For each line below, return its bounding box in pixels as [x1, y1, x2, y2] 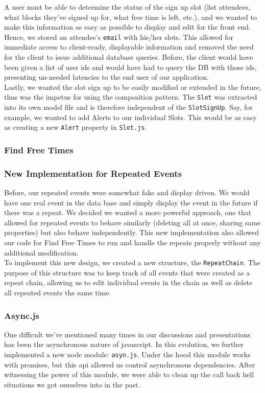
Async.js [4, 309, 39, 321]
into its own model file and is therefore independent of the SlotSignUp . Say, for [4, 102, 253, 112]
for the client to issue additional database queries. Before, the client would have [4, 52, 253, 62]
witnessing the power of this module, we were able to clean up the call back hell [4, 369, 254, 380]
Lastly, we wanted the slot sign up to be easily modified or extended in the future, [4, 81, 261, 92]
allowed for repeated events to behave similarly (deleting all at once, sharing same [4, 217, 261, 227]
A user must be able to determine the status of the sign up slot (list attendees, [4, 2, 251, 12]
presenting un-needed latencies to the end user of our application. [4, 72, 209, 82]
